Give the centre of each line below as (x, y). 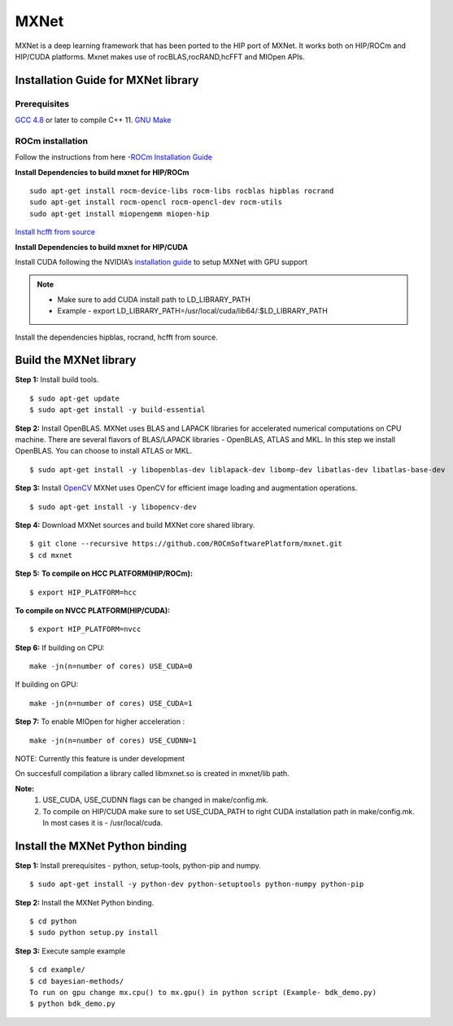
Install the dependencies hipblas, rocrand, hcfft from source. (117, 337)
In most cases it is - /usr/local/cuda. (102, 822)
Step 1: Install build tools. (57, 379)
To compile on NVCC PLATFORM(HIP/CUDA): (93, 610)
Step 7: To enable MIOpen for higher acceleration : (100, 721)
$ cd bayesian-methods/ (77, 981)
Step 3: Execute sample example (70, 951)
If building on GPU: (47, 685)
